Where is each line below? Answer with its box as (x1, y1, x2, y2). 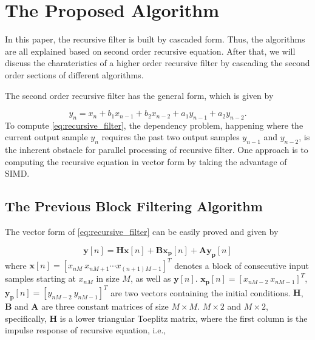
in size (96, 272, 120, 285)
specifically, (5, 311, 47, 324)
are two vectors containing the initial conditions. (110, 286, 291, 299)
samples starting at (5, 272, 76, 285)
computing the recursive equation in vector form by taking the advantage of (5, 155, 287, 168)
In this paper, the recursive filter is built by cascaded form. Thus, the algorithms (5, 33, 305, 46)
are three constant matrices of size (41, 299, 169, 312)
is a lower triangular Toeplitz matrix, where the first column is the (59, 311, 308, 324)
